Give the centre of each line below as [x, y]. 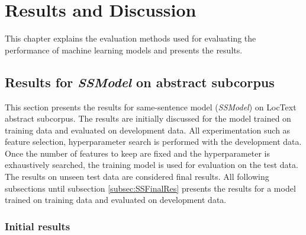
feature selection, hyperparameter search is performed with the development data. [153, 142]
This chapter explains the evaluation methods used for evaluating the [131, 38]
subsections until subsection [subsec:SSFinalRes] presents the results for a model [150, 188]
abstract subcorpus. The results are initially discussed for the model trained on [148, 118]
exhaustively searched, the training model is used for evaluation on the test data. [152, 165]
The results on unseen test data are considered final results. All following [137, 177]
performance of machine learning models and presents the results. [124, 50]
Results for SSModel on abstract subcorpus [140, 82]
